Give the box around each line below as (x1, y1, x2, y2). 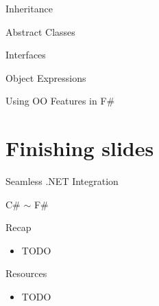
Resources (5, 266, 47, 281)
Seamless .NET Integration (5, 174, 119, 188)
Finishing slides (5, 134, 154, 162)
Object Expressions (5, 70, 86, 85)
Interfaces (5, 47, 46, 62)
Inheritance (5, 1, 53, 15)
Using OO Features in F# (5, 94, 115, 108)
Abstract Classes (5, 24, 75, 39)
